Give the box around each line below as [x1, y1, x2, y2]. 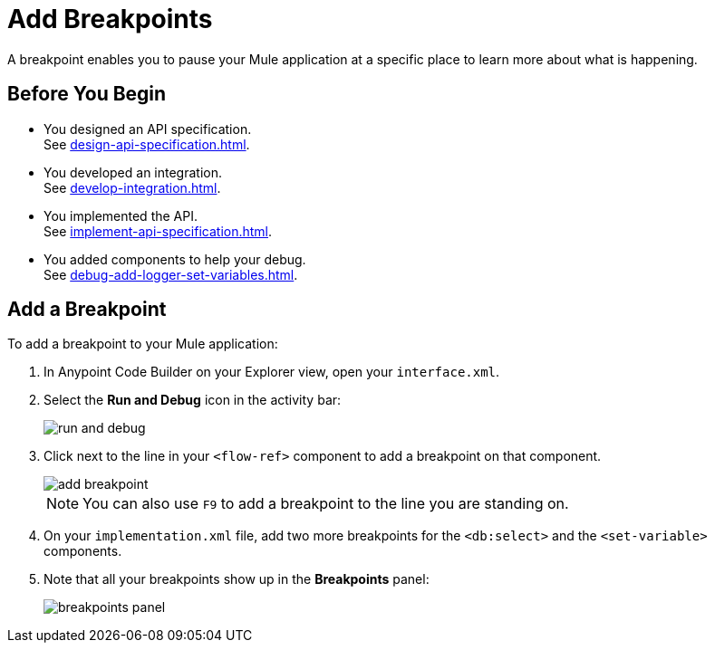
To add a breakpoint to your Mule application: [7, 336, 278, 352]
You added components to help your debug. [43, 251, 306, 267]
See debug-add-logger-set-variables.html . [43, 266, 298, 282]
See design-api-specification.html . [43, 136, 250, 152]
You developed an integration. [43, 164, 223, 180]
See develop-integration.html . [43, 179, 221, 196]
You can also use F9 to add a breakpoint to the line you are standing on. [82, 494, 569, 513]
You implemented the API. [43, 207, 198, 224]
